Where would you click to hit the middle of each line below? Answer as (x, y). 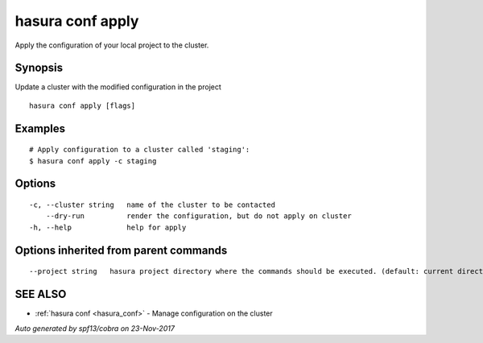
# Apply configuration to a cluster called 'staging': (140, 150)
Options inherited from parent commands (121, 250)
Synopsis (39, 68)
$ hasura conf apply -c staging (93, 161)
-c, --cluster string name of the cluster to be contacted (152, 205)
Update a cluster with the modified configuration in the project (118, 87)
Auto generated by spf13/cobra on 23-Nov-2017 (95, 328)
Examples (40, 128)
